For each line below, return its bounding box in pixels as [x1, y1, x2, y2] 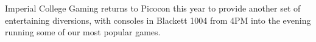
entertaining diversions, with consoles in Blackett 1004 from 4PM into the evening [5, 13, 311, 26]
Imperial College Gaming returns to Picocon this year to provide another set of [5, 2, 301, 14]
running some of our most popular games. [5, 26, 161, 38]
